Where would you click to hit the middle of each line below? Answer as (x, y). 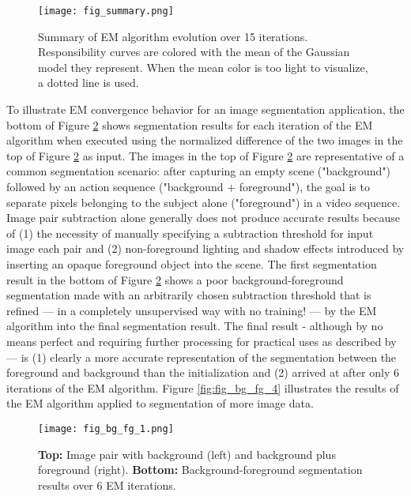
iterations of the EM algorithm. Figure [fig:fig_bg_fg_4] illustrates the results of (203, 387)
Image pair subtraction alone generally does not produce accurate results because (203, 218)
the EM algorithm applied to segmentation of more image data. (160, 403)
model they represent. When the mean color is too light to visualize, (203, 67)
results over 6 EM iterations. (107, 485)
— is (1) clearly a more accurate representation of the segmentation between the (202, 357)
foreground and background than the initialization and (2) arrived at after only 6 (203, 372)
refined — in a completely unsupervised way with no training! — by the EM (192, 310)
